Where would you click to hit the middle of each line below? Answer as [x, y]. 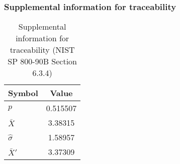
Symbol [23, 93]
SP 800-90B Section [42, 61]
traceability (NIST [42, 50]
